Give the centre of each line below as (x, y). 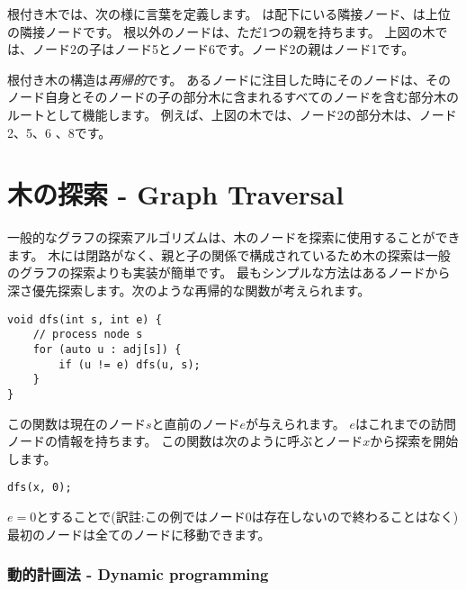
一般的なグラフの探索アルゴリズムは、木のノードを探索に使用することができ (234, 237)
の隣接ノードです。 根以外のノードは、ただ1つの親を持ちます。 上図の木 (221, 31)
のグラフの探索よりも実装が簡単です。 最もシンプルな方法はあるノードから (229, 272)
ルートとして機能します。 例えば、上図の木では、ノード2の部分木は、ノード (232, 114)
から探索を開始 (414, 441)
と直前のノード (196, 423)
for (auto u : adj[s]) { (107, 349)
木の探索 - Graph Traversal (176, 194)
